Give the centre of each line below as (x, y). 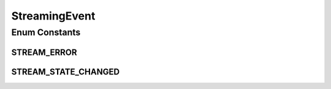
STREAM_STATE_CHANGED (65, 72)
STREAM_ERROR (44, 52)
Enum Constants (46, 32)
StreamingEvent (53, 16)
